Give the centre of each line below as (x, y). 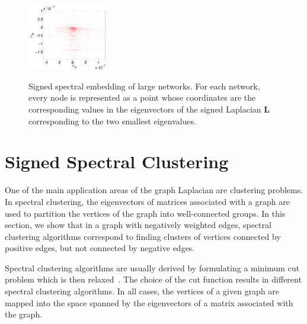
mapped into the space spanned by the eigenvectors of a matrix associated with (149, 302)
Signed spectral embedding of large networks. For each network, (144, 86)
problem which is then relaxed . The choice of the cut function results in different (153, 279)
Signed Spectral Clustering (117, 161)
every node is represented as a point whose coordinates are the (142, 97)
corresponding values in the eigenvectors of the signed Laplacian (145, 109)
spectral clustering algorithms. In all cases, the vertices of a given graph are (142, 291)
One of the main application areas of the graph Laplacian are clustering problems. (154, 190)
